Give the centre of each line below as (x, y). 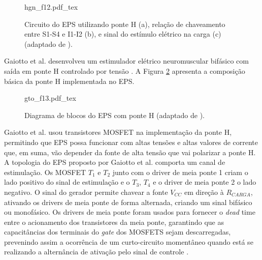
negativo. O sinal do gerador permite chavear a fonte (86, 192)
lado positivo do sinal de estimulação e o (67, 182)
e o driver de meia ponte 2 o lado (205, 182)
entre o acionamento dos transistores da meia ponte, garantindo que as (114, 222)
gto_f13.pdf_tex (50, 98)
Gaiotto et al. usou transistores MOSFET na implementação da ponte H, (118, 132)
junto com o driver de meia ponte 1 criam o (180, 172)
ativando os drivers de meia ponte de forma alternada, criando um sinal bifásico (128, 202)
